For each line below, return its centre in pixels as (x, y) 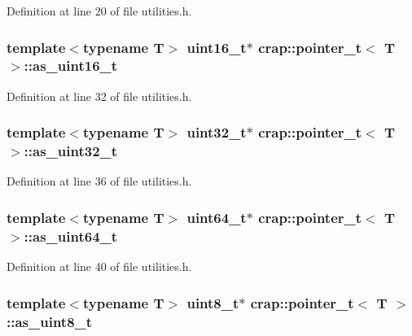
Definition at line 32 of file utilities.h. (99, 96)
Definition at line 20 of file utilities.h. (99, 11)
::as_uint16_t (71, 65)
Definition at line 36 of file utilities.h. (99, 181)
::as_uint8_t (50, 321)
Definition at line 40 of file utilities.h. (99, 266)
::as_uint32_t (71, 151)
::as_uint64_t (71, 236)
